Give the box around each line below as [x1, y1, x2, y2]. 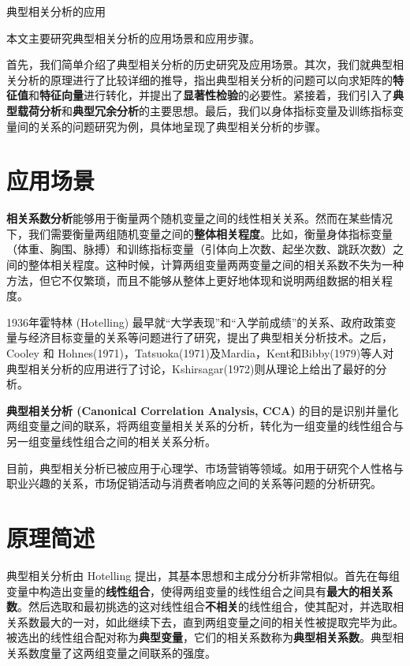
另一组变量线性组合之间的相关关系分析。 [6, 433, 216, 449]
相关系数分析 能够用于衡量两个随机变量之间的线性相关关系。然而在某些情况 [6, 210, 393, 226]
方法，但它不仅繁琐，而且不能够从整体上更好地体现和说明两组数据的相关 [6, 271, 382, 288]
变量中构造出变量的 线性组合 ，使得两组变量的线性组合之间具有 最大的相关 [6, 582, 382, 599]
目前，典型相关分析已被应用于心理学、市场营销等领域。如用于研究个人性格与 [6, 459, 404, 476]
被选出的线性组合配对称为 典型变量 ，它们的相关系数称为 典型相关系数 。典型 [6, 629, 393, 645]
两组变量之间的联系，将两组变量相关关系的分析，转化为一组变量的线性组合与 [6, 417, 404, 434]
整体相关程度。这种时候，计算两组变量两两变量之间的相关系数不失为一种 [28, 256, 404, 273]
